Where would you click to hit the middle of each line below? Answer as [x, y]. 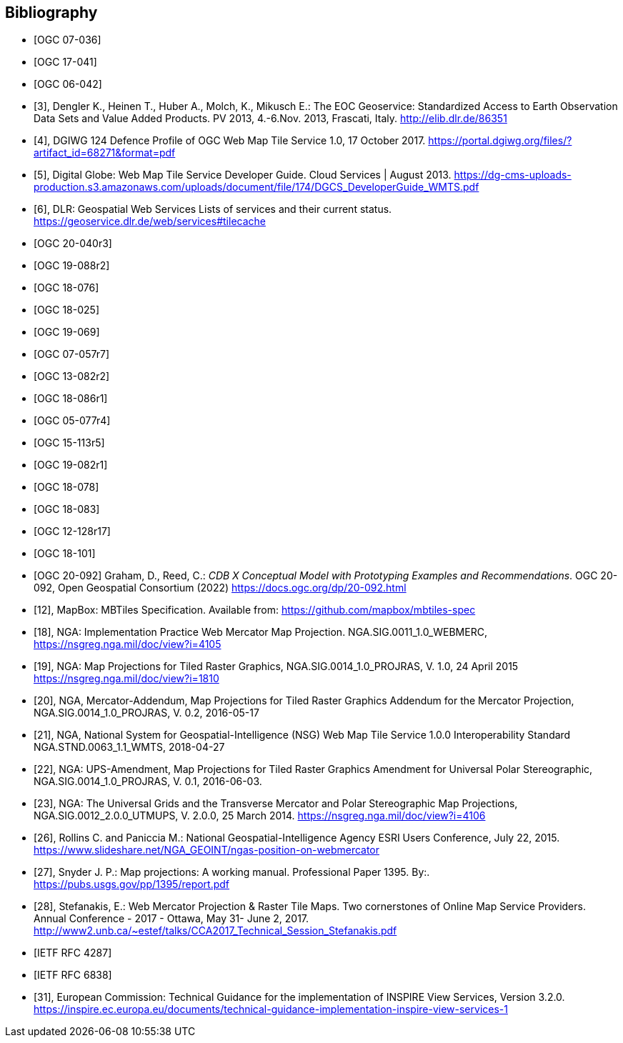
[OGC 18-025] [66, 310]
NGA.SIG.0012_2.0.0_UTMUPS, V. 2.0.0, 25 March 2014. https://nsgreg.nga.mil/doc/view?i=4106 [260, 816]
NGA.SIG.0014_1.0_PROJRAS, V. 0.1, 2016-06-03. [148, 782]
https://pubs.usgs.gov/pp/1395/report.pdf [132, 884]
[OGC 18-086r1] [71, 399]
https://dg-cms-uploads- [513, 175]
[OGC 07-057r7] [71, 354]
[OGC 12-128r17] [72, 532]
